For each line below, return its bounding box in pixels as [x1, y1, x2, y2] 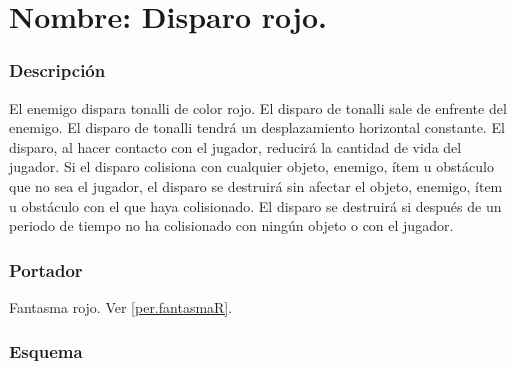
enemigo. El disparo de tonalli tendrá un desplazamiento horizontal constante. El [9, 117, 505, 138]
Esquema [9, 339, 83, 364]
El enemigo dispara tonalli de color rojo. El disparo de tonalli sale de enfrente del [9, 97, 507, 118]
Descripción [9, 58, 106, 83]
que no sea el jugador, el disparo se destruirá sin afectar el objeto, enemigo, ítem [9, 175, 503, 196]
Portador [9, 257, 83, 282]
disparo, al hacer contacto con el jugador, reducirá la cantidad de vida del [9, 136, 462, 157]
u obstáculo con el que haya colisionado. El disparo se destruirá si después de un [9, 195, 502, 216]
